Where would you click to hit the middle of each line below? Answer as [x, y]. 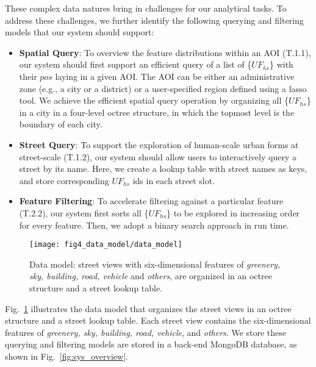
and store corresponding [64, 180]
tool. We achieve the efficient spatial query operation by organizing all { [154, 100]
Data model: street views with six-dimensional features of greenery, [155, 264]
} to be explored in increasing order [233, 212]
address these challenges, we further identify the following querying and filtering [154, 20]
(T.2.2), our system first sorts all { [84, 212]
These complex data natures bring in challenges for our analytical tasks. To [146, 8]
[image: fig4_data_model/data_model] [106, 245]
